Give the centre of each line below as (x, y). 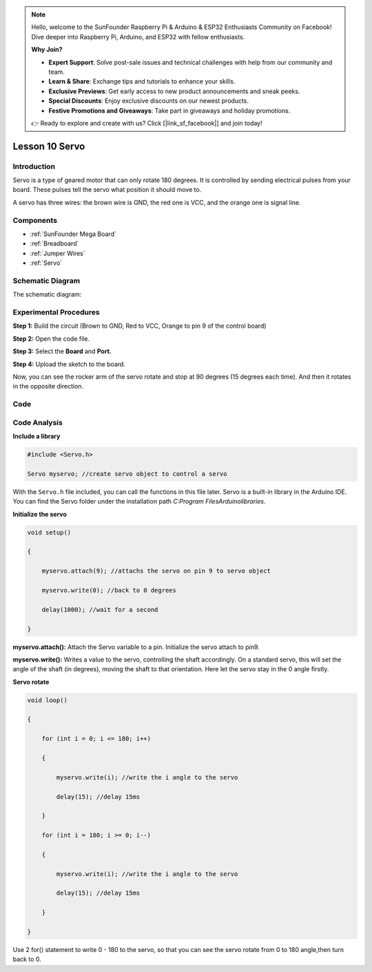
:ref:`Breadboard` (54, 244)
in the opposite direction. (48, 386)
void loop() (48, 700)
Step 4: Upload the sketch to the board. (69, 364)
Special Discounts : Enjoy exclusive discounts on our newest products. (149, 101)
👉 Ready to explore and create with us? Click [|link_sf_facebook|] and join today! (147, 123)
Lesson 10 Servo (49, 146)
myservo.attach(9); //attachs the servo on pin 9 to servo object (156, 571)
